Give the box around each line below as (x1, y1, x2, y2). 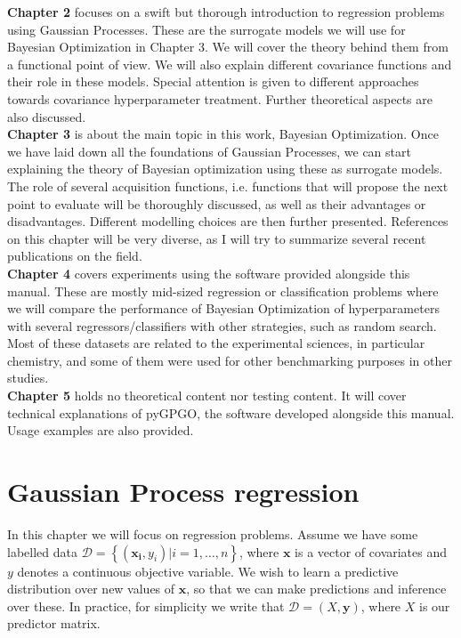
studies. (7, 368, 49, 387)
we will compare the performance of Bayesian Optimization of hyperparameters (7, 299, 440, 318)
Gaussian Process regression (7, 473, 360, 510)
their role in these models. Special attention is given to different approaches (7, 72, 419, 91)
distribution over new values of (7, 579, 175, 598)
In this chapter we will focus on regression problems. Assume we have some (7, 524, 418, 543)
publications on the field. (7, 246, 142, 265)
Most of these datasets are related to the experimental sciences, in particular (7, 334, 425, 352)
